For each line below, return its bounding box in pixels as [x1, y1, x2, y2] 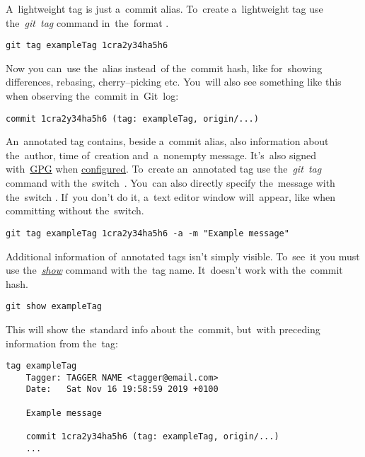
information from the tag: [6, 335, 118, 350]
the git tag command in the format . [6, 15, 169, 30]
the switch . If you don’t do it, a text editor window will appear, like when [6, 189, 336, 204]
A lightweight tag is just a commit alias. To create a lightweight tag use [6, 1, 323, 16]
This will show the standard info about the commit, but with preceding [6, 321, 320, 336]
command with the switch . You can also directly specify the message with [6, 175, 335, 190]
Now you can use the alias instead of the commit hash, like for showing [6, 60, 323, 75]
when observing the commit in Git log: [6, 88, 179, 103]
